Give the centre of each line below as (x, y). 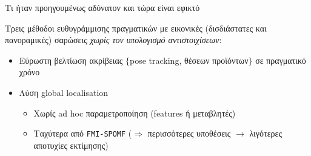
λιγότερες (266, 133)
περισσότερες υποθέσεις (189, 133)
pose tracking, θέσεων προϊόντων (189, 60)
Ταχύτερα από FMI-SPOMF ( (83, 133)
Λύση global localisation (64, 92)
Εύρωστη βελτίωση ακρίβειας (71, 60)
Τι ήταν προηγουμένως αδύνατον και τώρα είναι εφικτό (102, 7)
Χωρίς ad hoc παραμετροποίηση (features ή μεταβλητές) (135, 113)
